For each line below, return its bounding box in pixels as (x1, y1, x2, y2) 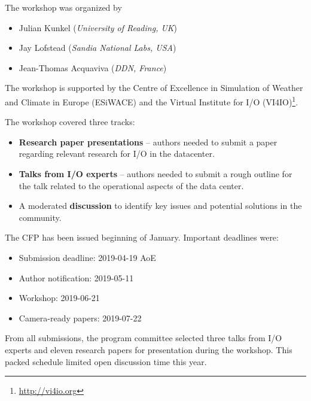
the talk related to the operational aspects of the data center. (19, 179, 244, 192)
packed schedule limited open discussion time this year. (5, 355, 207, 367)
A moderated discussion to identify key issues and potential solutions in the (19, 199, 302, 212)
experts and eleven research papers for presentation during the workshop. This (5, 343, 292, 356)
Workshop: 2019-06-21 (19, 291, 100, 304)
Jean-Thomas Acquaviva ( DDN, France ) (19, 61, 167, 74)
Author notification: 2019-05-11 (19, 271, 134, 284)
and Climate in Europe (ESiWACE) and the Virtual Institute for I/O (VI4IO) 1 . (5, 93, 298, 108)
